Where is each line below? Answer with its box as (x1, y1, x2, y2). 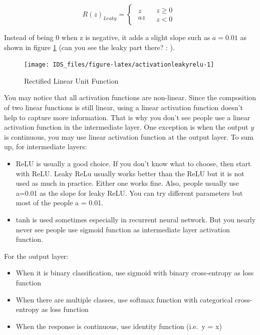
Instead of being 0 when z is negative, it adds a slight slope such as (4, 32, 210, 42)
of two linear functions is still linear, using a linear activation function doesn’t (4, 102, 243, 113)
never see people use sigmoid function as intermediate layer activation (16, 224, 230, 234)
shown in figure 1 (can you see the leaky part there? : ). (4, 42, 175, 52)
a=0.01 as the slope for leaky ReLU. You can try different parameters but (16, 187, 243, 198)
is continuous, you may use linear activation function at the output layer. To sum (4, 131, 254, 142)
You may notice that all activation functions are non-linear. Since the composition (4, 92, 256, 103)
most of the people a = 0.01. (16, 197, 104, 208)
